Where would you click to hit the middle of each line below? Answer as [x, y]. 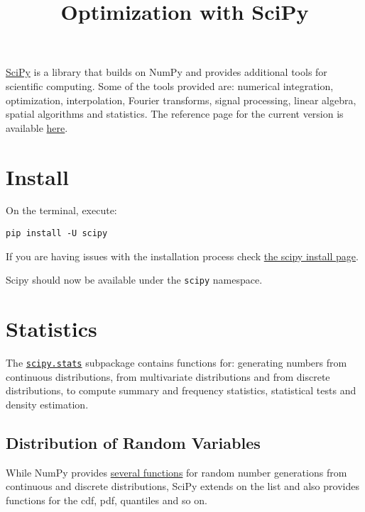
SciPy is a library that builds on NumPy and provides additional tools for [167, 72]
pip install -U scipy [57, 234]
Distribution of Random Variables [133, 442]
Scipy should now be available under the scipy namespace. [134, 280]
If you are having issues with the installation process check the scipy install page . [182, 256]
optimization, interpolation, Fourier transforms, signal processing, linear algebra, [181, 100]
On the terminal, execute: [61, 210]
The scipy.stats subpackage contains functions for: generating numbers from [176, 363]
